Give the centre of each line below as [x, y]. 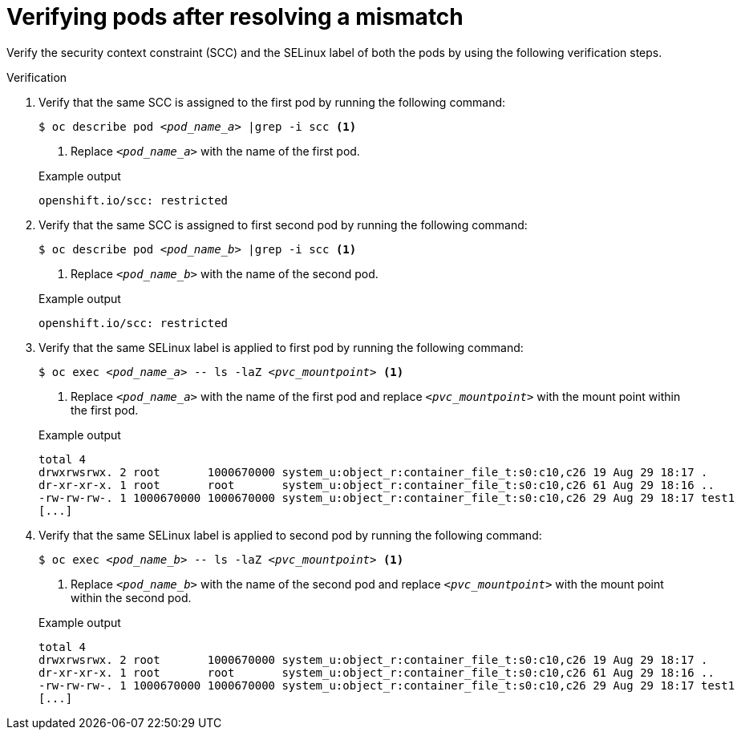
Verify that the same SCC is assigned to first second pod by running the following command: [283, 224]
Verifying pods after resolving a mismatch [235, 17]
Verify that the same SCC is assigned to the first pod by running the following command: [272, 102]
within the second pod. [131, 597]
